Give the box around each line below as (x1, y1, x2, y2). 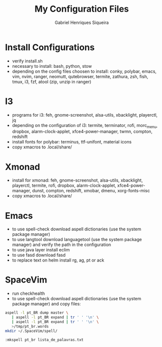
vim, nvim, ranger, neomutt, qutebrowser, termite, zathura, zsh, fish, (12, 73, 148, 79)
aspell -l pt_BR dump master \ (5, 310, 69, 315)
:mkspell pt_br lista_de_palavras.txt (5, 337, 84, 342)
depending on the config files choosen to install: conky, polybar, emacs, (12, 68, 157, 74)
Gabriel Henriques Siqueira (54, 20, 109, 25)
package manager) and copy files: (12, 301, 81, 307)
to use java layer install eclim (12, 247, 70, 253)
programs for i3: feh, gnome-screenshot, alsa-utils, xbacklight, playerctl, (12, 112, 158, 118)
